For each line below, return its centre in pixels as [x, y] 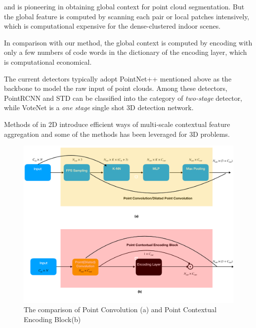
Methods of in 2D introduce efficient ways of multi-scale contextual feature [117, 124]
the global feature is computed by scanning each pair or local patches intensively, [127, 16]
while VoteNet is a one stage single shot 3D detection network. [99, 107]
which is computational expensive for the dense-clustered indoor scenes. [112, 26]
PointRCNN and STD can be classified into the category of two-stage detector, [123, 98]
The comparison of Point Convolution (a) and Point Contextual [120, 309]
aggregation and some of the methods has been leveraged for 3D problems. [117, 134]
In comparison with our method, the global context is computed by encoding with [128, 42]
